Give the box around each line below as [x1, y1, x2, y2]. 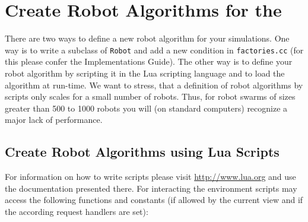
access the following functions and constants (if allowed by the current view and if [5, 194, 303, 206]
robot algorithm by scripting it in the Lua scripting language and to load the [5, 66, 285, 79]
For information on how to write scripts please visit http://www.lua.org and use [5, 170, 296, 183]
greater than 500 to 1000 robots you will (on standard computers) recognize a [5, 102, 288, 114]
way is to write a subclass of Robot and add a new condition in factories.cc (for [5, 43, 304, 56]
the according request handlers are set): [5, 205, 148, 217]
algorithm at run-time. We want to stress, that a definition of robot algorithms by [5, 78, 303, 91]
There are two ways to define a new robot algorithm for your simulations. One [5, 32, 290, 45]
